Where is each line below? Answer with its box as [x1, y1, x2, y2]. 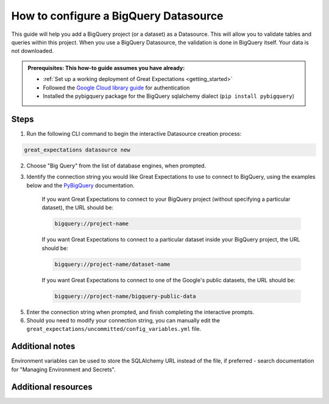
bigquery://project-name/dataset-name [54, 260, 171, 268]
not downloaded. [11, 47, 54, 55]
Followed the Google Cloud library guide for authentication [43, 84, 190, 91]
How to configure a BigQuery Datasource [11, 9, 224, 23]
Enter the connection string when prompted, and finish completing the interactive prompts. [26, 308, 255, 316]
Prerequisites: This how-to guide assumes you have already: [27, 64, 185, 71]
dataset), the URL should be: [41, 204, 114, 211]
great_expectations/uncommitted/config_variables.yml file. [26, 326, 201, 333]
